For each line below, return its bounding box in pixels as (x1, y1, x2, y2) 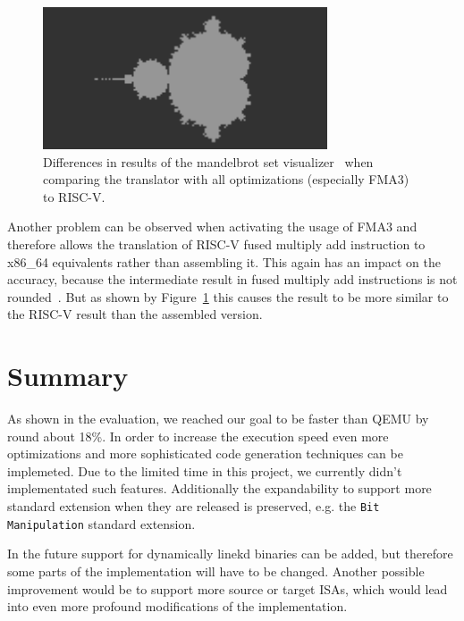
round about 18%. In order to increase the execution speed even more (7, 426, 389, 445)
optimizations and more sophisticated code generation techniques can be (7, 444, 403, 463)
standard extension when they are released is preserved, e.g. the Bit (7, 497, 380, 516)
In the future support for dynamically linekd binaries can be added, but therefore (7, 544, 453, 563)
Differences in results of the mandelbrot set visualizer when (43, 152, 374, 171)
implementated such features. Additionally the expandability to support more (7, 479, 432, 498)
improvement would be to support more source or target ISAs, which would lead (7, 579, 448, 598)
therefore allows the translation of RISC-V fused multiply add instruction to (7, 234, 426, 253)
